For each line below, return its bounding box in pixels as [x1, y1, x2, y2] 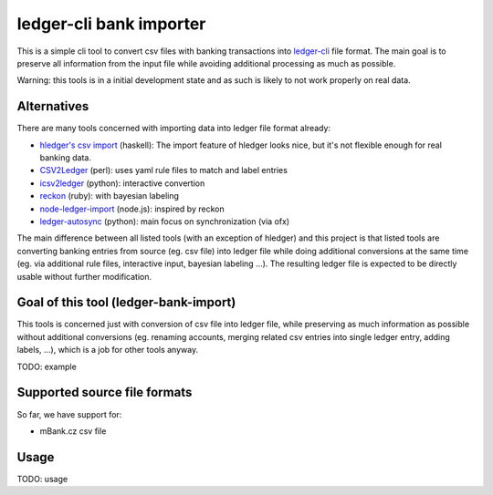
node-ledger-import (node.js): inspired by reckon [39, 203, 225, 214]
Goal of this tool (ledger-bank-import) [16, 294, 236, 310]
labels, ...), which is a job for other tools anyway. [16, 345, 199, 356]
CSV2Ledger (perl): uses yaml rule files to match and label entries [39, 165, 288, 176]
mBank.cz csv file [39, 425, 107, 437]
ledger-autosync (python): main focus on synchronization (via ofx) [39, 215, 290, 227]
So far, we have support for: [16, 408, 122, 419]
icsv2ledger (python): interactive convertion [39, 178, 205, 189]
